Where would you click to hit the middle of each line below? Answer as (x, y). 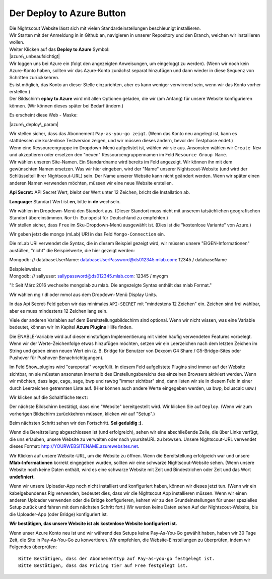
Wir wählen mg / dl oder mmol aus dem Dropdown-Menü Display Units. (83, 295)
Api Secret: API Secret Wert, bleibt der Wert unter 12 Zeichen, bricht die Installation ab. (100, 192)
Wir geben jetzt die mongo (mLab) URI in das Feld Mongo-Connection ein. (87, 234)
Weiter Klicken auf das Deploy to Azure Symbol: (59, 49)
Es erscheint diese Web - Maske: (44, 115)
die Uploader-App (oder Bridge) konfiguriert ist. (59, 514)
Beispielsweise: (25, 269)
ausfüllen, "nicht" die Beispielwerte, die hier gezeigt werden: (72, 250)
